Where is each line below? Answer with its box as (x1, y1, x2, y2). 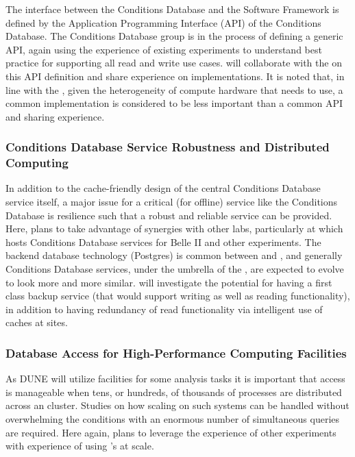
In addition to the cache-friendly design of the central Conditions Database (5, 181, 321, 195)
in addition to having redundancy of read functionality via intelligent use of (5, 301, 323, 316)
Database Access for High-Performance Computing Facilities (5, 344, 347, 361)
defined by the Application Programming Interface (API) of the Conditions (5, 15, 321, 29)
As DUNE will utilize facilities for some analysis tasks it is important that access (5, 371, 345, 386)
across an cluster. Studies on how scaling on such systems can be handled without (5, 398, 350, 412)
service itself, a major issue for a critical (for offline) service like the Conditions (5, 195, 338, 209)
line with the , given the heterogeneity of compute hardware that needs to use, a (5, 82, 343, 97)
